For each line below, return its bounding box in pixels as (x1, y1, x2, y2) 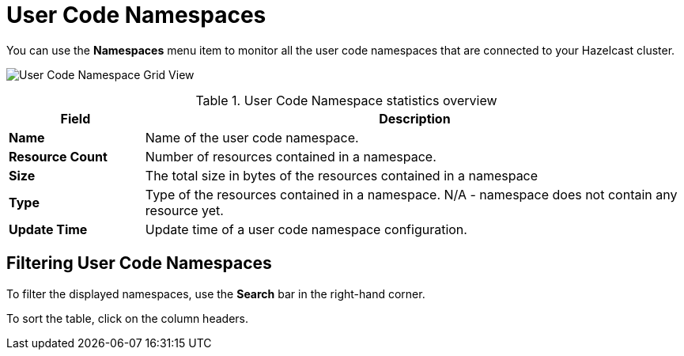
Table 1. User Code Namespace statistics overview (195, 92, 497, 108)
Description (379, 110, 451, 127)
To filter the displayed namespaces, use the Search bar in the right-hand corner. (6, 286, 425, 301)
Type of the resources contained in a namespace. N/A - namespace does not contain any (145, 186, 678, 203)
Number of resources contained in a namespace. (145, 148, 436, 165)
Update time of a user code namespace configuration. (145, 221, 467, 237)
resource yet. (145, 202, 224, 218)
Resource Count (9, 148, 108, 165)
